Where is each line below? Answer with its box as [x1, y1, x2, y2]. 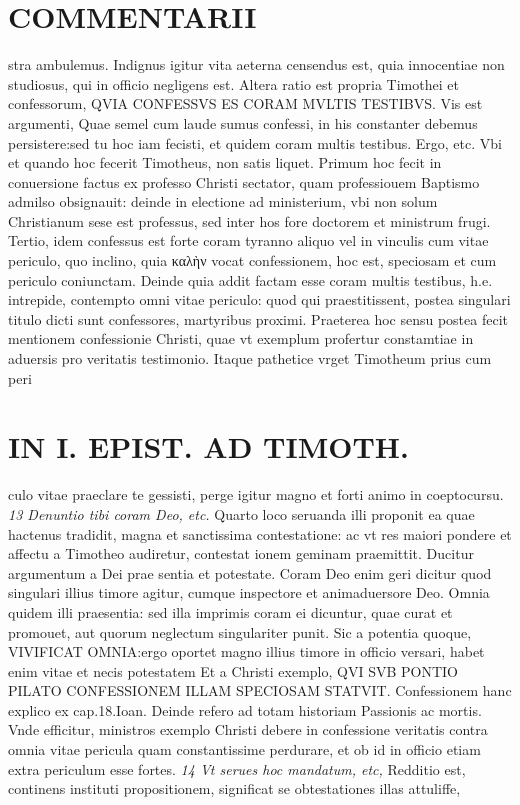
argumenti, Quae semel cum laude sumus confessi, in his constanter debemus [8, 112, 478, 133]
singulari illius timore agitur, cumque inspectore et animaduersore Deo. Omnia [8, 582, 490, 603]
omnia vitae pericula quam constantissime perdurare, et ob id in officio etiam [8, 739, 481, 760]
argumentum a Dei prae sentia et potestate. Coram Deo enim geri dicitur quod [8, 562, 492, 583]
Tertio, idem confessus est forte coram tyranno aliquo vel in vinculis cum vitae [8, 230, 489, 251]
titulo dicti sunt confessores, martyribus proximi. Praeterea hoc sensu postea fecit [8, 308, 508, 329]
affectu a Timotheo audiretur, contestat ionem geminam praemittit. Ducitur [8, 543, 474, 564]
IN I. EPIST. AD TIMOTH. [8, 426, 409, 467]
